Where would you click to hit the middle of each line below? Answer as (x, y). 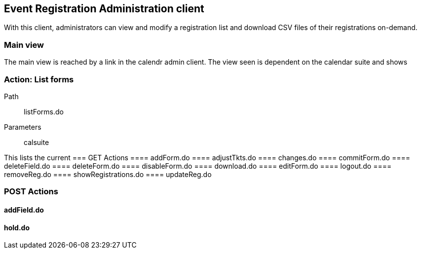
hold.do (17, 227)
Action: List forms (39, 79)
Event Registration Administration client (104, 9)
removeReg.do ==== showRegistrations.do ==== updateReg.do (108, 174)
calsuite (37, 142)
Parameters (23, 127)
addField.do (24, 210)
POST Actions (31, 192)
